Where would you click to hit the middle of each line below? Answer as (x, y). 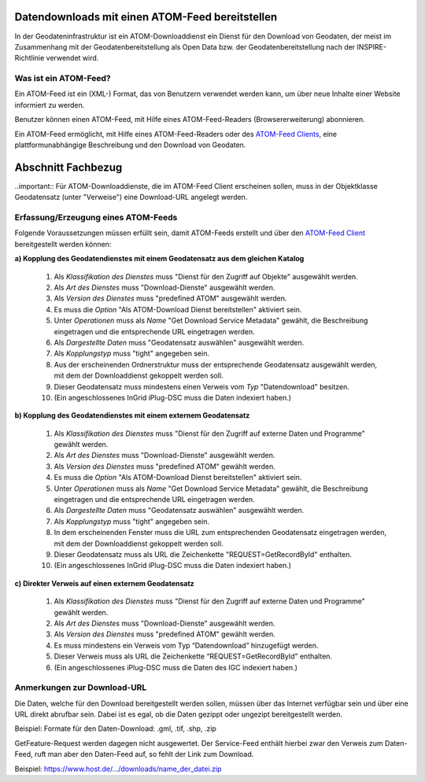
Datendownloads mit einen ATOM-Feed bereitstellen (146, 17)
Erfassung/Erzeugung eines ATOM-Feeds (96, 218)
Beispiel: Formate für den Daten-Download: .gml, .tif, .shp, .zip (115, 729)
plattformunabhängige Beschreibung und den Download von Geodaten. (130, 145)
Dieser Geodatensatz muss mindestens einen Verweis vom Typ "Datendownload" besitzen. (201, 386)
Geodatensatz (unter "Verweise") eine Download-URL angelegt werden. (131, 197)
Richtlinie (30, 58)
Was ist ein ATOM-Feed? (63, 79)
